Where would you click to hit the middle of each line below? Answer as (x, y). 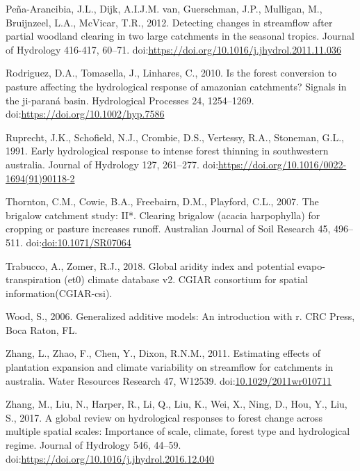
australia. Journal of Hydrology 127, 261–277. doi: (112, 164)
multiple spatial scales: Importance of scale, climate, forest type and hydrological (178, 431)
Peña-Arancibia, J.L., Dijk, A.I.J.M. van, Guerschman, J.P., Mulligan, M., (164, 8)
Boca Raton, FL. (42, 329)
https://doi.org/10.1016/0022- (283, 164)
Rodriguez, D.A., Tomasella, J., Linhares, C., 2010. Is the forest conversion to (171, 73)
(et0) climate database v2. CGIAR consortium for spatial (186, 279)
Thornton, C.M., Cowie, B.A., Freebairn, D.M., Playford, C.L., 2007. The (162, 201)
